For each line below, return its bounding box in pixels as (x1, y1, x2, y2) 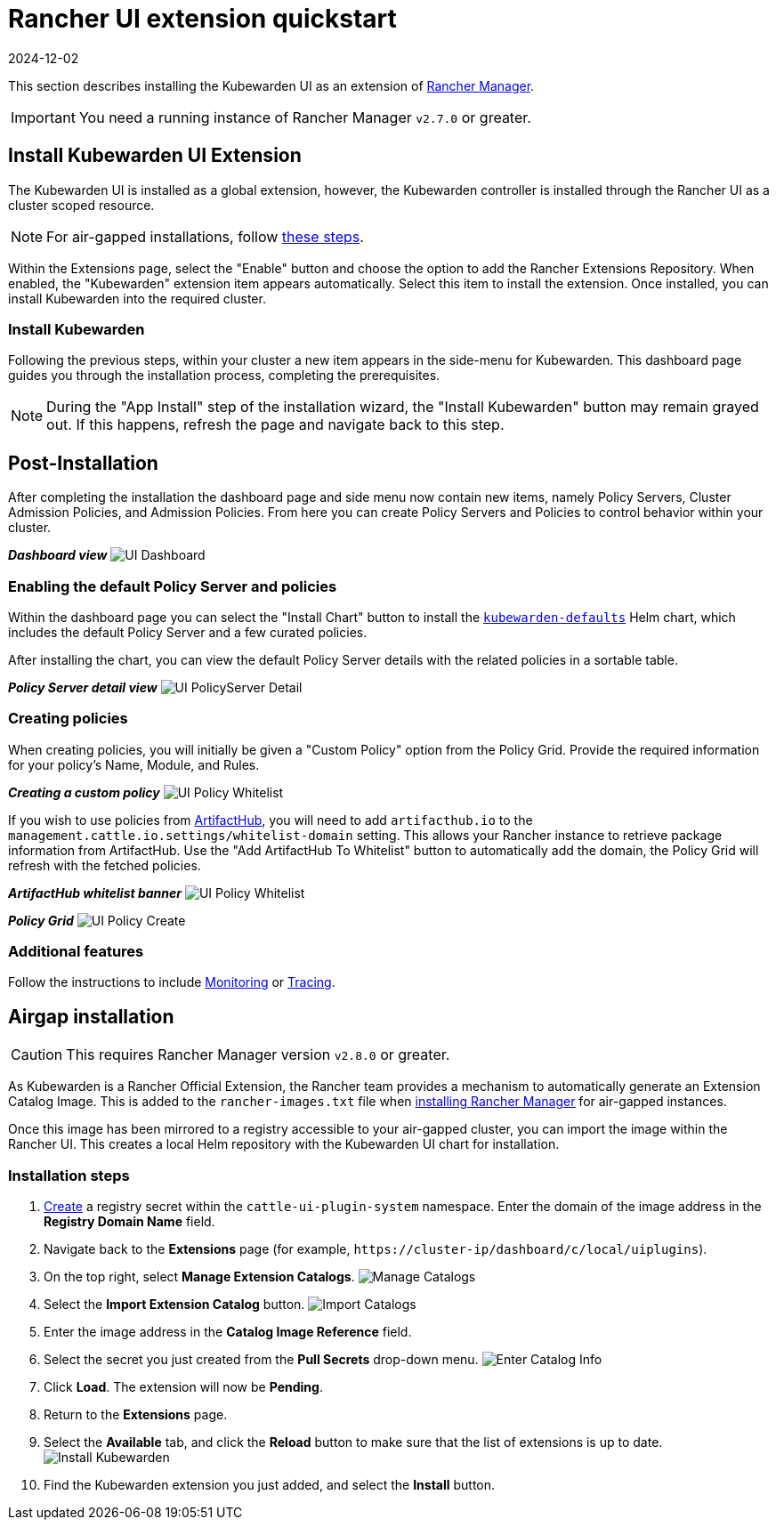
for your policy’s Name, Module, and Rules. (8, 756, 260, 772)
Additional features (8, 942, 144, 961)
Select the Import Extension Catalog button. (44, 1297, 305, 1313)
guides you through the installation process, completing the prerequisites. (8, 368, 441, 384)
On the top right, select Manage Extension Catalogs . (44, 1269, 355, 1285)
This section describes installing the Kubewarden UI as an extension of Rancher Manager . (8, 77, 535, 93)
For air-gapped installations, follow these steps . (46, 227, 364, 246)
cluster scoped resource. (8, 197, 155, 213)
